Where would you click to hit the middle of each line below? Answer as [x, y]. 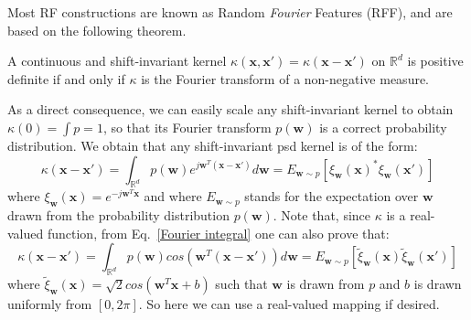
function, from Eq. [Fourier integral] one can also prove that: [218, 233]
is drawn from [326, 284]
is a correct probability [383, 127]
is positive [435, 61]
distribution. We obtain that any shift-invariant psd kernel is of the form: [213, 145]
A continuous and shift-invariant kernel [117, 61]
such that [241, 284]
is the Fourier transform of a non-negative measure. [285, 78]
